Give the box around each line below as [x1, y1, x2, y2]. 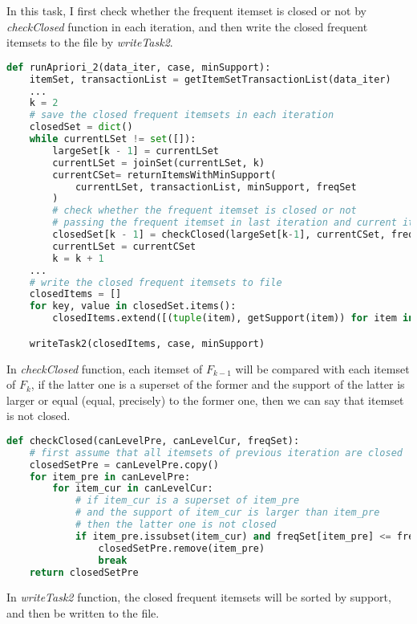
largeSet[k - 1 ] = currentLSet [52, 145, 219, 157]
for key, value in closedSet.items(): [29, 300, 237, 312]
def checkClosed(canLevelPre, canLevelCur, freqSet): [6, 434, 300, 447]
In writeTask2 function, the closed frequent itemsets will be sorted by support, [6, 589, 391, 606]
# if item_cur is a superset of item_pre [75, 495, 300, 507]
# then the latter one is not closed [75, 519, 277, 531]
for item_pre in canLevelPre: [29, 471, 191, 483]
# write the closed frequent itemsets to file [29, 276, 282, 288]
